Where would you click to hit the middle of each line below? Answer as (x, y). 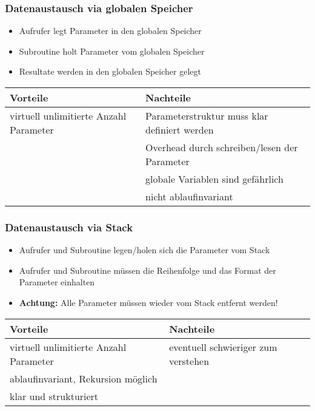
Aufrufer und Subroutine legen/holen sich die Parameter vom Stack (144, 250)
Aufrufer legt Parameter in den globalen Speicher (110, 31)
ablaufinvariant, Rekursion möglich (84, 378)
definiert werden (180, 130)
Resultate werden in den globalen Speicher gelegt (110, 71)
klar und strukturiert (54, 396)
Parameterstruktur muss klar (207, 116)
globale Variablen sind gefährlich (214, 179)
